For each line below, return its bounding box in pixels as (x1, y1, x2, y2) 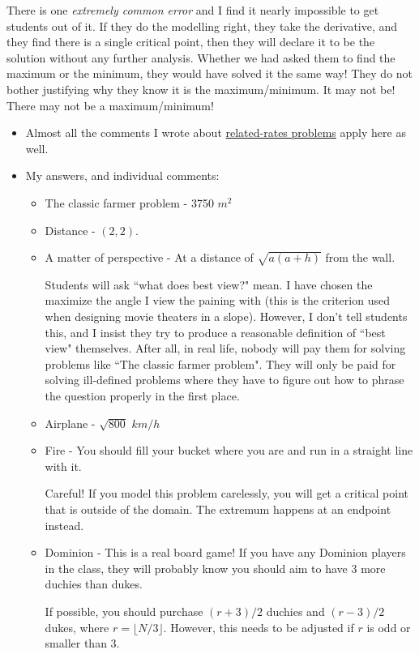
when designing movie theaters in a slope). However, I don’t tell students (45, 308, 408, 325)
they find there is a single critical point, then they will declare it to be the (6, 33, 375, 50)
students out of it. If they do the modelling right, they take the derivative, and (6, 17, 398, 34)
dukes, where (45, 618, 109, 635)
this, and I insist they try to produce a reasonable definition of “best (45, 323, 386, 340)
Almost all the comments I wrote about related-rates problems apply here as (25, 124, 406, 141)
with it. (45, 457, 82, 474)
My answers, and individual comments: (25, 167, 220, 184)
